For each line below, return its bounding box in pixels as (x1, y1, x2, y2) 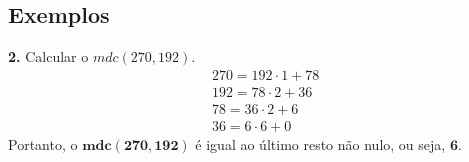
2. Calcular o (8, 46, 89, 67)
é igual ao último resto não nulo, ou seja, (195, 133, 446, 154)
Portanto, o (8, 133, 78, 154)
